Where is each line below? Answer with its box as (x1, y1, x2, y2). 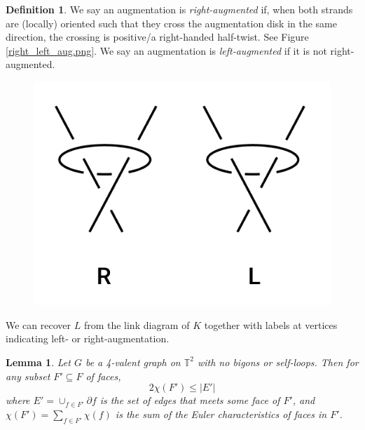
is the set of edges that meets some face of (99, 393, 280, 408)
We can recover (6, 317, 71, 332)
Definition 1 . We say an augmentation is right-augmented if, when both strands (6, 2, 353, 16)
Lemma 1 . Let (6, 354, 71, 369)
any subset (6, 368, 50, 383)
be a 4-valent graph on (85, 354, 181, 369)
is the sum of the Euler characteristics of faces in (115, 406, 327, 421)
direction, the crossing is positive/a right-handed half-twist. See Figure (6, 29, 309, 44)
